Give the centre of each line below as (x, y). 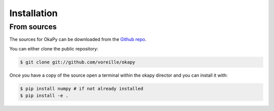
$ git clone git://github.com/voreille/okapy (78, 62)
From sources (33, 27)
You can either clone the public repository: (54, 48)
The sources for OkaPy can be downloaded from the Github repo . (78, 39)
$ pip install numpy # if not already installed (82, 89)
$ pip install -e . (44, 96)
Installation (33, 13)
